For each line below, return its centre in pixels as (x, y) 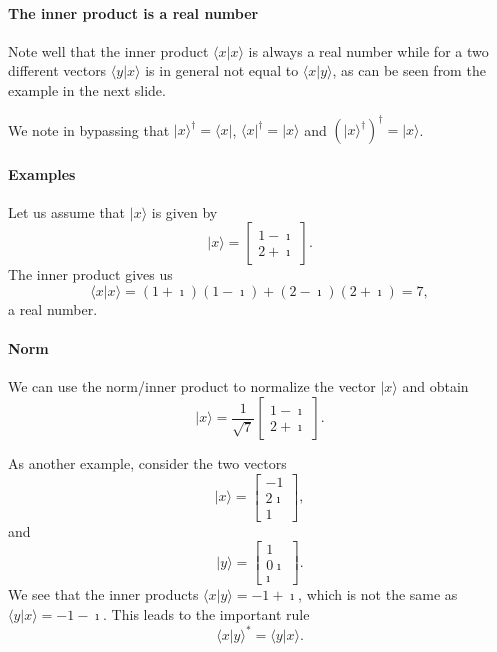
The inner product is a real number (133, 12)
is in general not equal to (222, 70)
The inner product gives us (90, 274)
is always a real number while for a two (368, 50)
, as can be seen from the (409, 70)
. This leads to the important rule (206, 614)
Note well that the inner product (108, 50)
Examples (42, 173)
